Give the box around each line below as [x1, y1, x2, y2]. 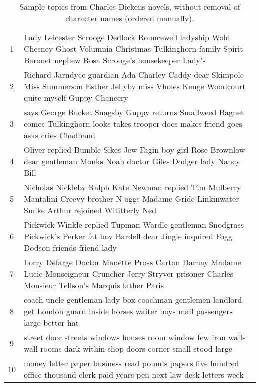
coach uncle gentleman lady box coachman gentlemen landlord [24, 294, 242, 305]
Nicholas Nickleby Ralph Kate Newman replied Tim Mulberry [24, 181, 241, 193]
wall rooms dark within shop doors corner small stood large [24, 343, 232, 354]
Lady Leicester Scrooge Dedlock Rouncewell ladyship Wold [24, 31, 230, 43]
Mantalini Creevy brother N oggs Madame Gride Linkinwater [24, 193, 239, 204]
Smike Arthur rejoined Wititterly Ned [24, 204, 157, 216]
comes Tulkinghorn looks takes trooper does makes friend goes [24, 118, 242, 129]
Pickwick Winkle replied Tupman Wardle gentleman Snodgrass [24, 219, 244, 230]
